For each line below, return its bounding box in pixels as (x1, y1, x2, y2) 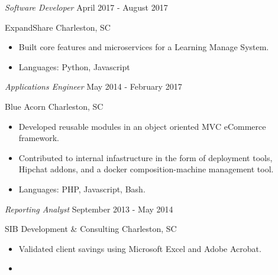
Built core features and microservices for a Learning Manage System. (18, 41, 269, 53)
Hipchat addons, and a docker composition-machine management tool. (18, 163, 274, 175)
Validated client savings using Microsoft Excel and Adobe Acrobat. (18, 242, 261, 254)
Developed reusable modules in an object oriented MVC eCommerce (18, 120, 266, 132)
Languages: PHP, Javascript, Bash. (18, 182, 146, 195)
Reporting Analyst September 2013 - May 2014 (5, 202, 173, 215)
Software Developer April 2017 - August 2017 (5, 1, 168, 13)
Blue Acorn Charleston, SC (5, 100, 104, 112)
